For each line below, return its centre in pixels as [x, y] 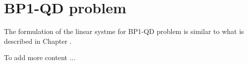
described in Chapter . [38, 41]
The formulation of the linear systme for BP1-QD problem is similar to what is [124, 31]
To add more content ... [40, 57]
